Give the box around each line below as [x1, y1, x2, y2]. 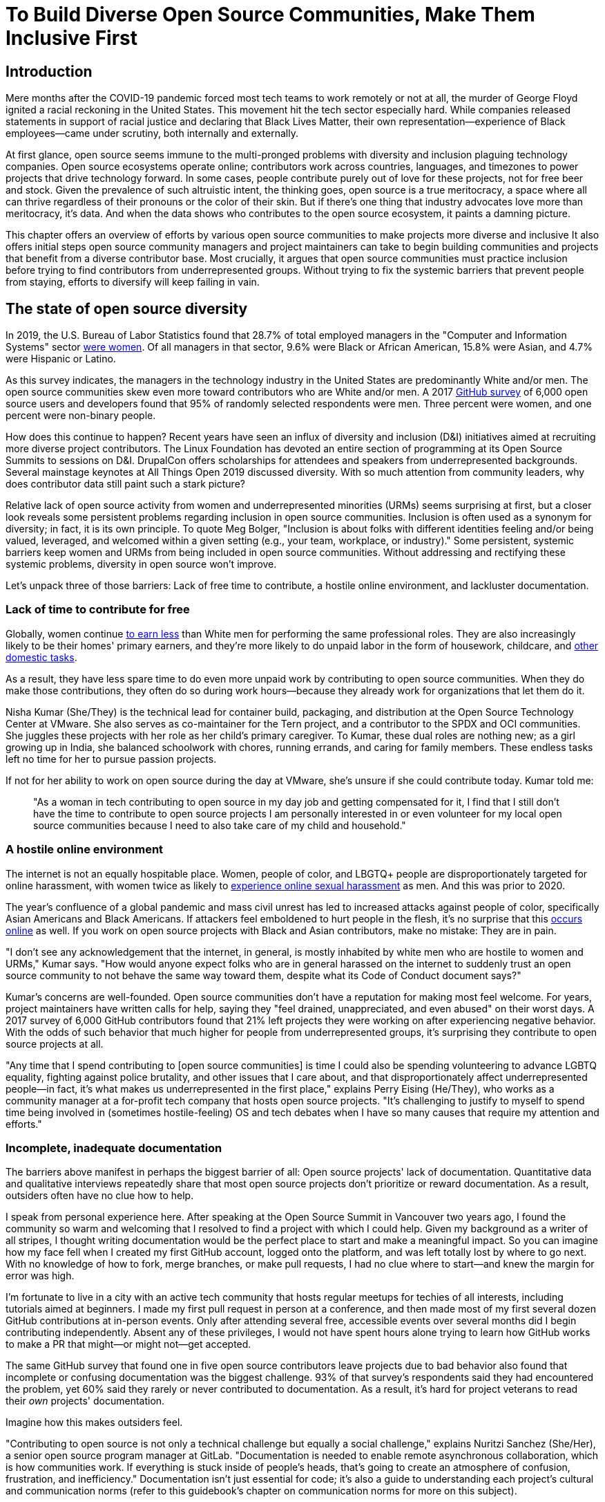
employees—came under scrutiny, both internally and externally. [6, 127, 298, 140]
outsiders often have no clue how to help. [6, 1189, 194, 1202]
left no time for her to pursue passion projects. [6, 752, 217, 765]
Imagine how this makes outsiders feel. [6, 1416, 183, 1429]
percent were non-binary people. [6, 409, 156, 422]
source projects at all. [6, 1037, 104, 1050]
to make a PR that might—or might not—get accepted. [6, 1338, 251, 1351]
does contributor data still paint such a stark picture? [6, 478, 245, 490]
